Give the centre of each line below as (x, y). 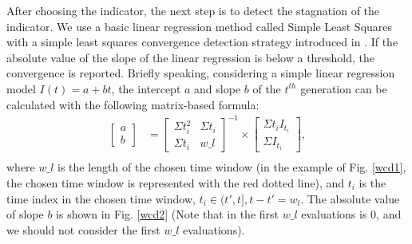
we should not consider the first (83, 229)
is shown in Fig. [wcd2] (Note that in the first (168, 214)
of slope (25, 214)
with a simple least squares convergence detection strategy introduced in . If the (202, 42)
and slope (218, 88)
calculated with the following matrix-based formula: (133, 104)
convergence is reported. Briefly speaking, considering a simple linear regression (201, 73)
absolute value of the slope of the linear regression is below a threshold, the (191, 57)
